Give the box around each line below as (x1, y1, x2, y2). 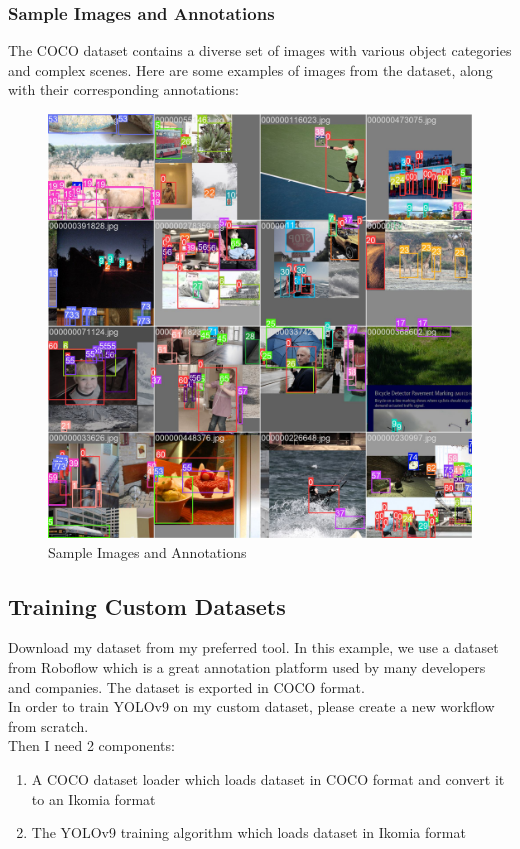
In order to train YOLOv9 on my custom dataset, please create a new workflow (8, 696, 495, 717)
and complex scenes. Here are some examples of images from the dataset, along (8, 59, 493, 80)
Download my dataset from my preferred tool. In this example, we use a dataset (8, 637, 499, 658)
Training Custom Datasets (8, 590, 286, 621)
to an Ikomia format (31, 788, 156, 809)
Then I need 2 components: (8, 735, 175, 756)
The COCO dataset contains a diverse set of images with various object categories (8, 40, 512, 61)
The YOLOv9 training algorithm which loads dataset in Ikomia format (31, 822, 466, 843)
